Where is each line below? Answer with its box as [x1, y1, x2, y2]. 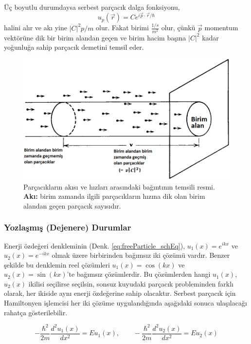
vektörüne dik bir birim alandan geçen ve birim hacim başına [4, 32, 186, 42]
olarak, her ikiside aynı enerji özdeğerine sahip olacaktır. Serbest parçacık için [4, 288, 236, 298]
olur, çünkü [161, 22, 196, 33]
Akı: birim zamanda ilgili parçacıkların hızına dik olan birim [23, 191, 205, 201]
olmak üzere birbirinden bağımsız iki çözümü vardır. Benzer [52, 250, 230, 260]
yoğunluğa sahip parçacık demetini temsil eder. [4, 42, 144, 52]
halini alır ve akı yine [4, 22, 67, 33]
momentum [204, 22, 238, 33]
